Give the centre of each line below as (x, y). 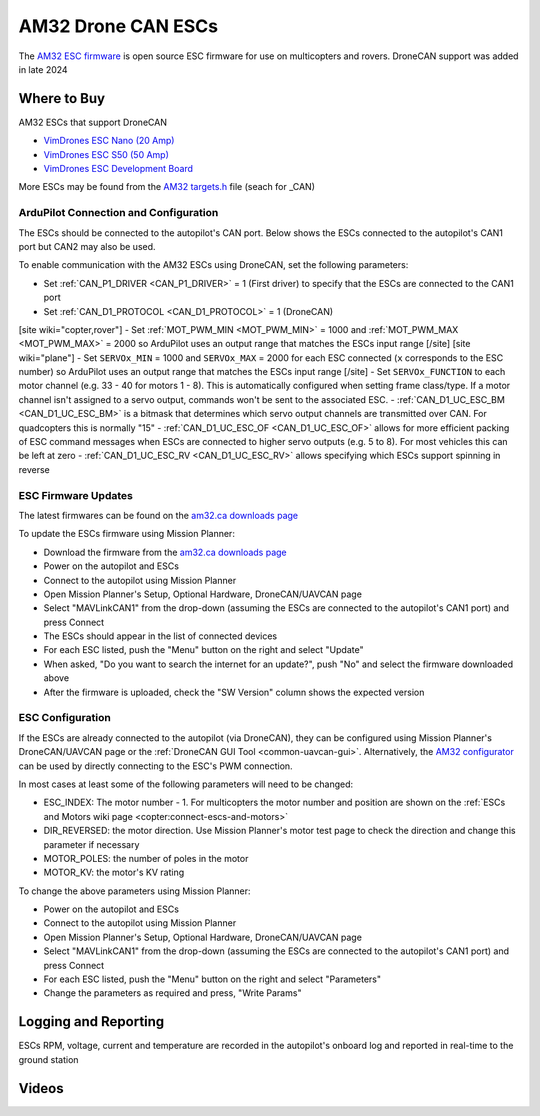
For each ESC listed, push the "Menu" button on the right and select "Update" (203, 650)
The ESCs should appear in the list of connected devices (160, 636)
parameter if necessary (91, 844)
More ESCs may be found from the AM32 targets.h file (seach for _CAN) (166, 187)
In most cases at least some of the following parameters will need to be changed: (186, 784)
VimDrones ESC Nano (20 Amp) (109, 141)
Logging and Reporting (91, 1021)
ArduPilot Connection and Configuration (118, 213)
